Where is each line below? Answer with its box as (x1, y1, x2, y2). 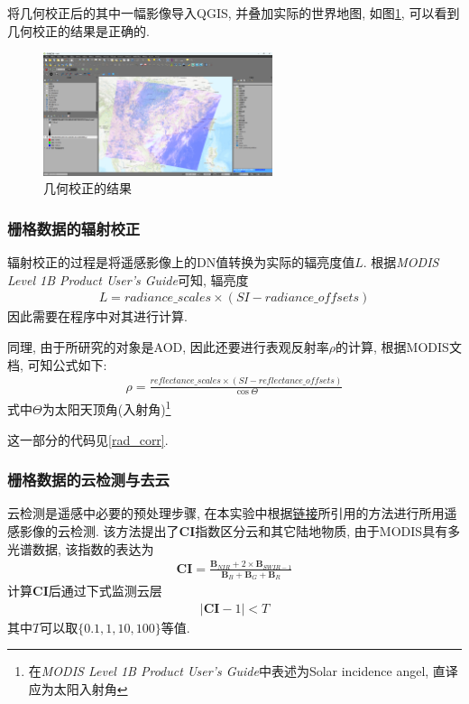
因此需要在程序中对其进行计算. (7, 307, 188, 326)
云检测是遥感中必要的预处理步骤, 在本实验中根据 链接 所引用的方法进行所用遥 (7, 504, 457, 523)
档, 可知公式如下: (7, 355, 107, 374)
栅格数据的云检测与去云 (7, 468, 170, 491)
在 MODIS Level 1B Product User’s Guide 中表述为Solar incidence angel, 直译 (28, 662, 458, 681)
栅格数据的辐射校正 (7, 217, 141, 239)
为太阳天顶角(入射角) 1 (41, 397, 171, 419)
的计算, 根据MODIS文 (336, 338, 462, 357)
